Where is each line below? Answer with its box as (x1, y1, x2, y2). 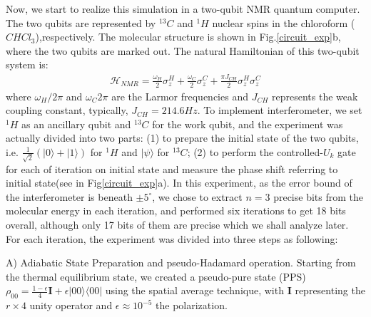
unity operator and (29, 298, 113, 313)
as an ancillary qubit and (21, 116, 131, 131)
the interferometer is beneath (6, 189, 133, 204)
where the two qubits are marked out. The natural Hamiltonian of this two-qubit (6, 43, 360, 58)
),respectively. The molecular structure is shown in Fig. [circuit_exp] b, (35, 29, 341, 44)
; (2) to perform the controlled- (187, 144, 323, 159)
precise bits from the (273, 189, 363, 204)
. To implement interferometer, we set (197, 103, 362, 118)
